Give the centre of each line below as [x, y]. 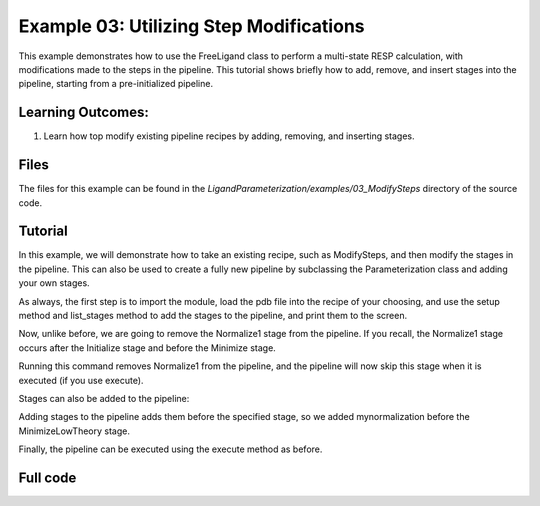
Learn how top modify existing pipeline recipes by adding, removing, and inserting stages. [229, 136]
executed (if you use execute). [81, 380]
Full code [47, 477]
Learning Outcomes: [83, 112]
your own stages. [54, 283]
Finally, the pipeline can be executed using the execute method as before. [170, 449]
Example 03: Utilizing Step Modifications [191, 26]
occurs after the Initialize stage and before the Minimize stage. [147, 347]
